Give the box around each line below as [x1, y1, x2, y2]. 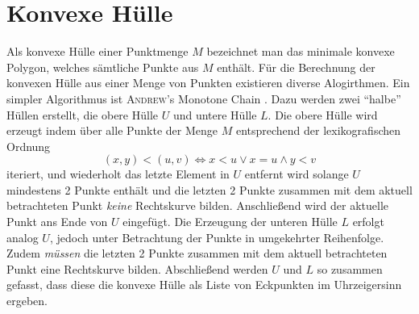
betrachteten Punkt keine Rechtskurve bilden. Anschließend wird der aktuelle [6, 197, 389, 214]
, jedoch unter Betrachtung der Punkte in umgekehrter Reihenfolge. [49, 228, 384, 245]
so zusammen [317, 260, 383, 277]
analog [6, 228, 39, 245]
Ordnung [6, 137, 51, 154]
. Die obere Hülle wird [268, 106, 378, 123]
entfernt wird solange [244, 165, 349, 182]
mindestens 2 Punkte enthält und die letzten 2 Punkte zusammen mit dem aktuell [6, 181, 413, 198]
